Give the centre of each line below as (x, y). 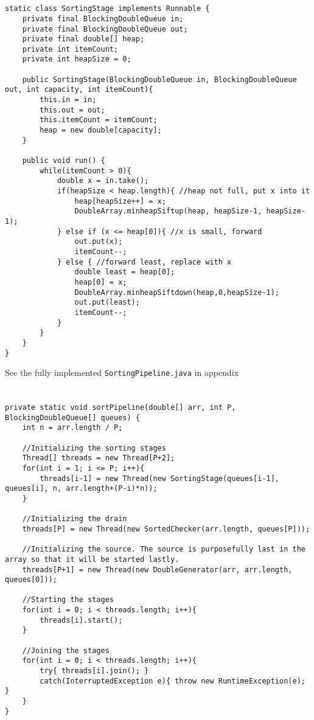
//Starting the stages (68, 600)
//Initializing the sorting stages (94, 448)
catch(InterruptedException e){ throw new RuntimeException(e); (173, 681)
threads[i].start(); (81, 620)
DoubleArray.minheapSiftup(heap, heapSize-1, (168, 211)
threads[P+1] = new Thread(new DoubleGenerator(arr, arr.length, (157, 569)
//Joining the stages (66, 650)
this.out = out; (72, 110)
